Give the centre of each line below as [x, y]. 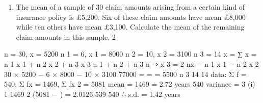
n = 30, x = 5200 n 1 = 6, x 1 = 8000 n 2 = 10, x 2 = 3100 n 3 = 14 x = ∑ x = [130, 54]
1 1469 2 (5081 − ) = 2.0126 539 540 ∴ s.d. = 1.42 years [92, 94]
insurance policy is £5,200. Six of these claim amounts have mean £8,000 [131, 17]
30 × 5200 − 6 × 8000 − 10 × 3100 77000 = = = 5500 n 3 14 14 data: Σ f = [125, 74]
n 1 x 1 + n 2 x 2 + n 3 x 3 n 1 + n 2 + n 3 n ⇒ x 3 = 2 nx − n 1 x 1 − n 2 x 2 [131, 63]
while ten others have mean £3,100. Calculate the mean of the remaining [130, 27]
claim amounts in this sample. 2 [66, 36]
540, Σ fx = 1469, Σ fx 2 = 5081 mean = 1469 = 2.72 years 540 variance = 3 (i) [130, 84]
